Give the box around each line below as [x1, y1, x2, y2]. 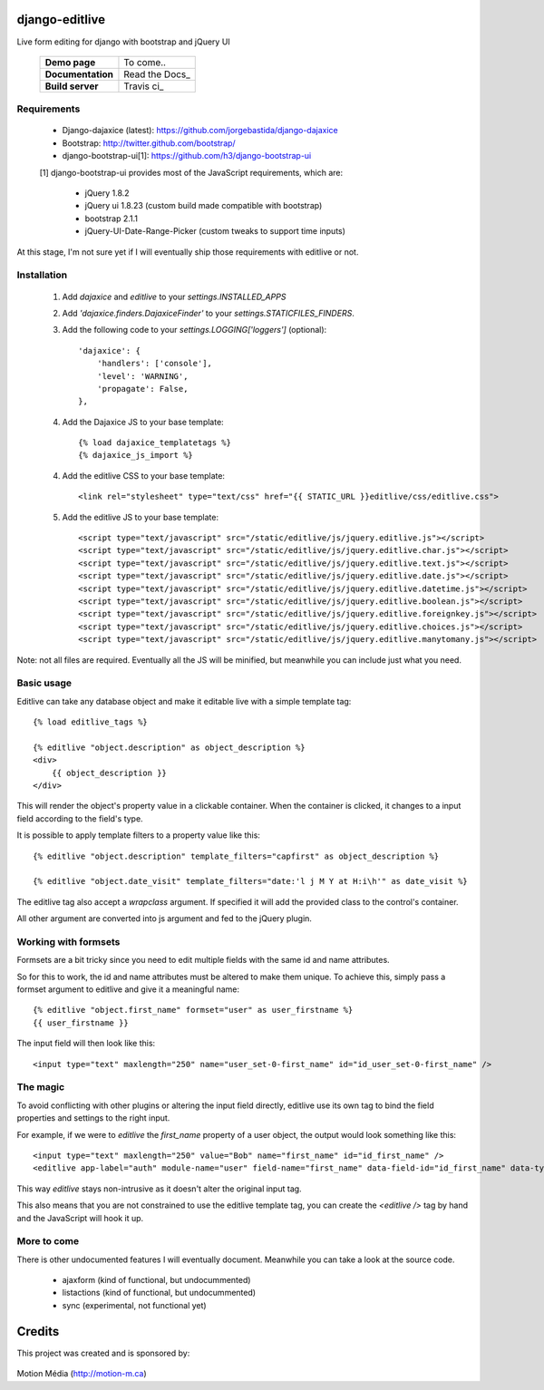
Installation [16, 268, 68, 281]
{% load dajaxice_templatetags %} [78, 438, 231, 448]
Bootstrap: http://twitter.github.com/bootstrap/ [62, 137, 236, 149]
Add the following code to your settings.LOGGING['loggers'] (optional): [62, 325, 327, 335]
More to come [16, 1235, 80, 1248]
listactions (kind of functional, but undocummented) [62, 1288, 257, 1298]
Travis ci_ [123, 80, 164, 92]
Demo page [44, 55, 96, 68]
